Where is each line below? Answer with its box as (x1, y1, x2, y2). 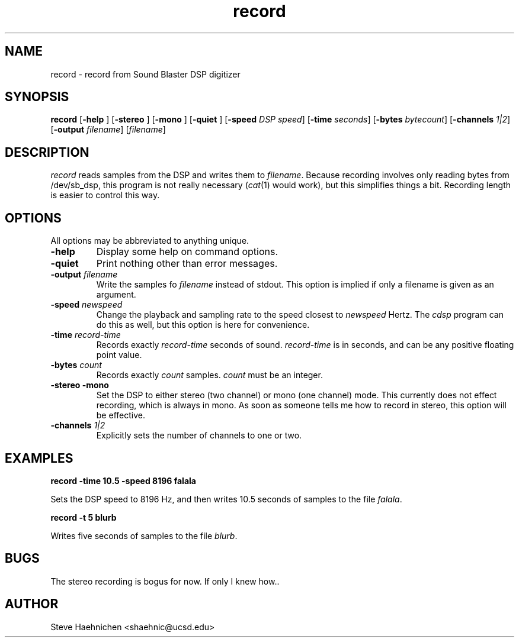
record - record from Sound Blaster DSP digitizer (50, 69, 241, 79)
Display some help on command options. (96, 246, 278, 258)
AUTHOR (5, 596, 59, 612)
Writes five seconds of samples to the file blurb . (50, 530, 238, 541)
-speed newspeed (50, 299, 123, 310)
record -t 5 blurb (50, 512, 117, 522)
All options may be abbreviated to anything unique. (50, 235, 249, 246)
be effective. (96, 410, 145, 421)
